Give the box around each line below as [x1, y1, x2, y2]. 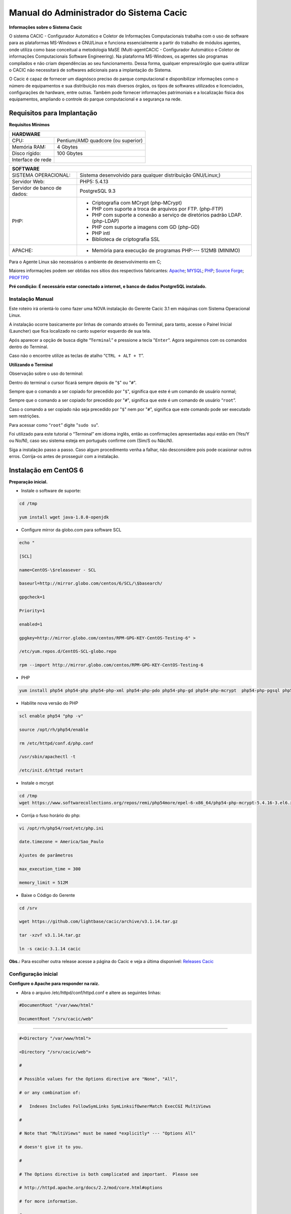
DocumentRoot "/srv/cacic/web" [19, 1016, 94, 1022]
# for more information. [19, 1198, 79, 1204]
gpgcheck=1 [19, 594, 45, 600]
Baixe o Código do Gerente [21, 892, 75, 898]
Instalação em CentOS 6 [9, 466, 84, 474]
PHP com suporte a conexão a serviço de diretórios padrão [92, 211, 227, 218]
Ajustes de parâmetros [19, 853, 73, 858]
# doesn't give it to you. [19, 1144, 83, 1150]
